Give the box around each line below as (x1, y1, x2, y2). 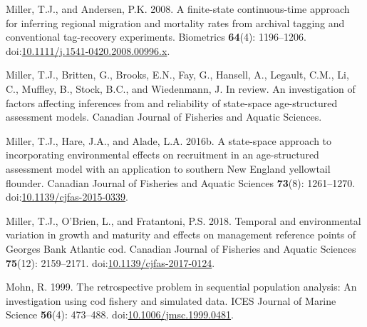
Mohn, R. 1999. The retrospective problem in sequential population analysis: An (6, 279, 357, 294)
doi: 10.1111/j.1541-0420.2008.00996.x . (6, 43, 170, 58)
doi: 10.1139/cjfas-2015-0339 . (6, 189, 128, 204)
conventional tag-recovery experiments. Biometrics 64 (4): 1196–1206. (6, 29, 306, 44)
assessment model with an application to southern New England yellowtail (6, 161, 331, 176)
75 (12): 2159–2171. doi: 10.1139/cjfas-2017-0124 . (6, 255, 215, 270)
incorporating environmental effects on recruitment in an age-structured (6, 147, 319, 162)
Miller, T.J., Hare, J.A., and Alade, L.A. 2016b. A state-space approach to (6, 133, 332, 148)
